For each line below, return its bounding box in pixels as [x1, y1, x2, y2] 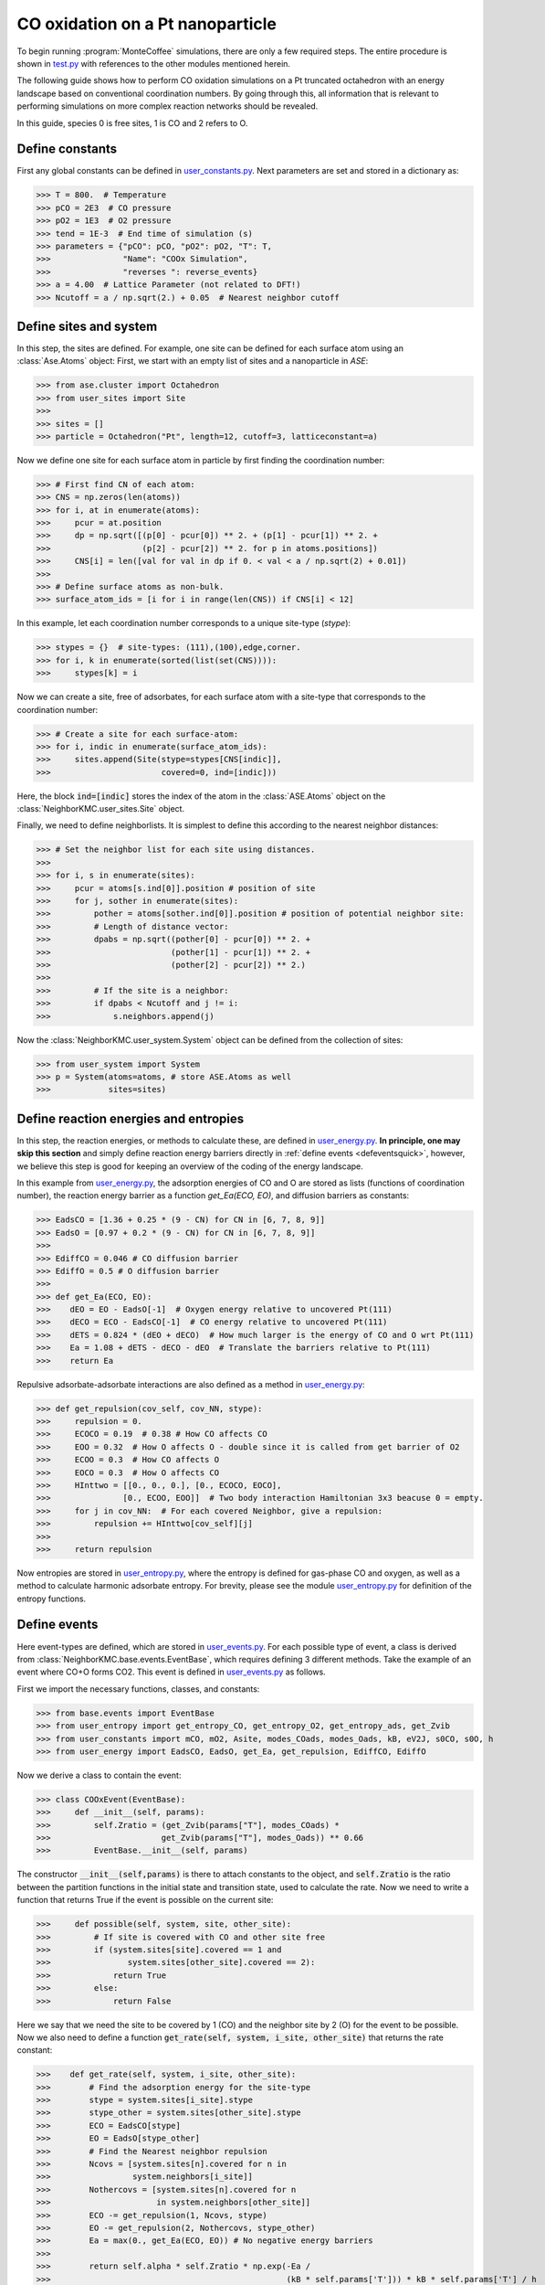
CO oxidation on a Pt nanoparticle [16, 14, 278, 34]
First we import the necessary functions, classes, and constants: [16, 1683, 260, 1695]
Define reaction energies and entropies [16, 1111, 245, 1126]
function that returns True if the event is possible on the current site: [16, 1895, 274, 1906]
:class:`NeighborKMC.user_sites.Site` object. [16, 803, 185, 814]
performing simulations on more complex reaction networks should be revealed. [16, 101, 319, 112]
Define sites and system [16, 318, 158, 334]
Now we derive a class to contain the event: [16, 1770, 182, 1780]
